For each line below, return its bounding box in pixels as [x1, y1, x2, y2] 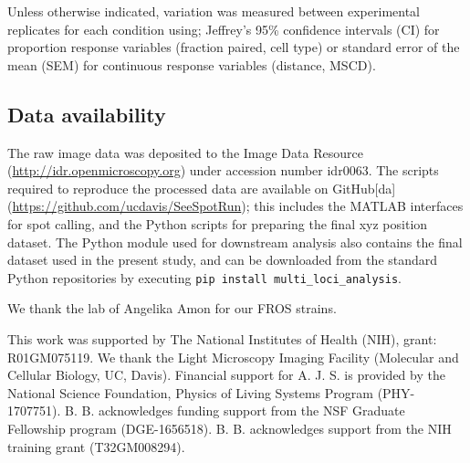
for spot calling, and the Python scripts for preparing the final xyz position [7, 214, 428, 233]
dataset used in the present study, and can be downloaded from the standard [7, 250, 438, 269]
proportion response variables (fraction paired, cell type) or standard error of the [7, 37, 460, 57]
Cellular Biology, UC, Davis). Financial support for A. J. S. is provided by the [7, 365, 445, 384]
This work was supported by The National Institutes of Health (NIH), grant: [7, 329, 437, 348]
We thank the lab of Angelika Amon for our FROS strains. [7, 299, 337, 318]
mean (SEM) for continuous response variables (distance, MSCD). [7, 55, 376, 74]
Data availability [7, 100, 166, 128]
